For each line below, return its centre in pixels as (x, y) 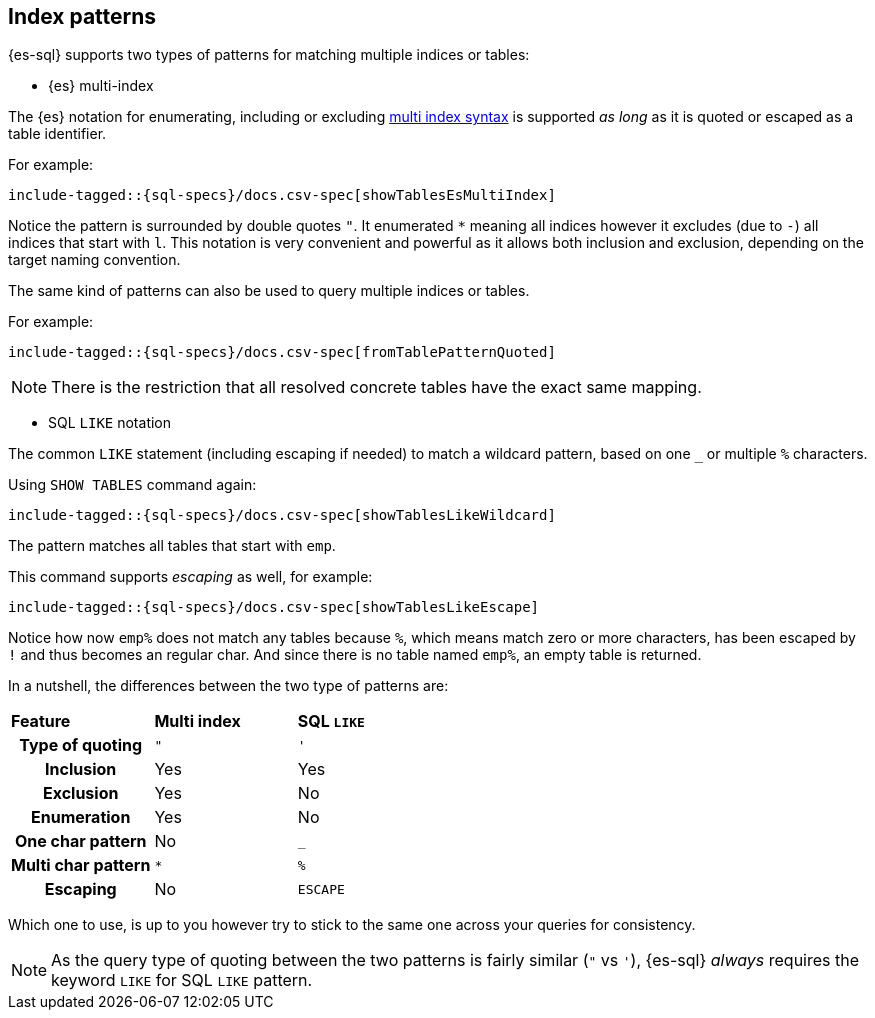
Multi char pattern (81, 865)
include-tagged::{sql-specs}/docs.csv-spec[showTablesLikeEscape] (274, 607)
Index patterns (82, 16)
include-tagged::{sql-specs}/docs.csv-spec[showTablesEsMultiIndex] (282, 195)
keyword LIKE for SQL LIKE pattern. (182, 980)
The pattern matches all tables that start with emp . (172, 546)
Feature (41, 721)
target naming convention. (94, 260)
